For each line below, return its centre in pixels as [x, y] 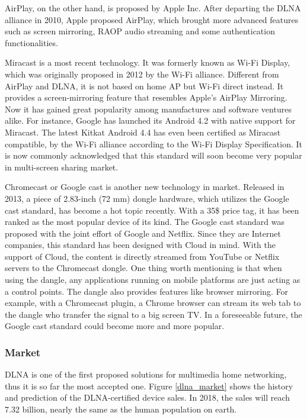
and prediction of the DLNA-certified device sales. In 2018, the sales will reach [148, 397]
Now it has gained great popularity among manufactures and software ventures [148, 109]
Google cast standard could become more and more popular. [115, 326]
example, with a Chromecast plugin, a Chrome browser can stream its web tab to [153, 303]
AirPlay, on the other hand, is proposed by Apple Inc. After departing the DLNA [153, 8]
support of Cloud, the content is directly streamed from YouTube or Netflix [142, 256]
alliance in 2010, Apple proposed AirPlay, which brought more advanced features [152, 19]
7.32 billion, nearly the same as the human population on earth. [121, 409]
